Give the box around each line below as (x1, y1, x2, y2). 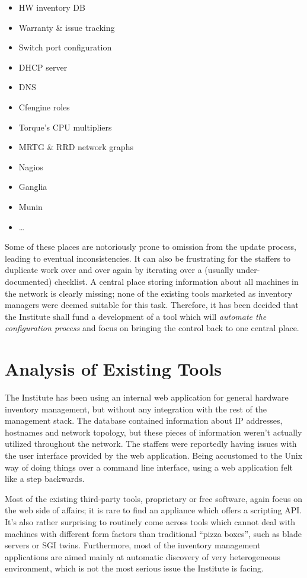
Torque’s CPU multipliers (18, 120, 112, 133)
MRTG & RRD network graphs (18, 141, 133, 153)
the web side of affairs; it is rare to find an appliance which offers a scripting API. (5, 504, 302, 516)
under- (236, 263, 260, 276)
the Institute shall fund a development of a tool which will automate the (5, 310, 267, 322)
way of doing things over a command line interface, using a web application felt (5, 461, 293, 473)
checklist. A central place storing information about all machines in (54, 275, 299, 287)
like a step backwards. (5, 472, 85, 485)
